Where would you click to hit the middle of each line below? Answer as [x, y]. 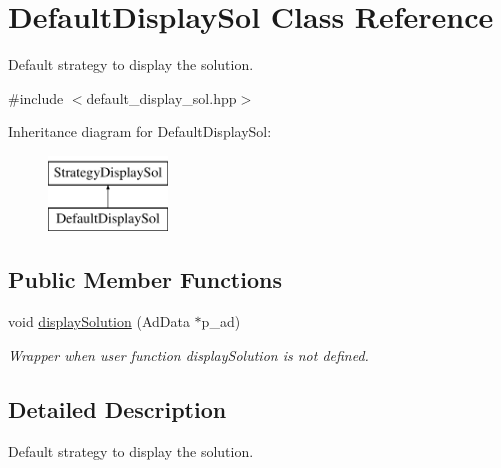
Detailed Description [117, 408]
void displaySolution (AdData [99, 321]
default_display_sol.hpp [161, 97]
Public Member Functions [145, 279]
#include [36, 97]
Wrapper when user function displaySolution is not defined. [188, 354]
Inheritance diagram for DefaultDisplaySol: [140, 131]
